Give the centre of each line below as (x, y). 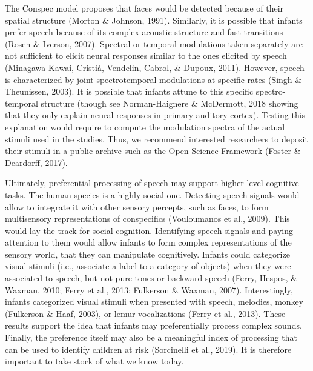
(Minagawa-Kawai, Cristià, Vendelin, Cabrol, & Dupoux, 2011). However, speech (155, 67)
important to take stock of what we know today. (94, 361)
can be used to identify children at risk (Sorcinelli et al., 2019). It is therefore (148, 349)
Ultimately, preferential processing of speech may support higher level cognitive (152, 183)
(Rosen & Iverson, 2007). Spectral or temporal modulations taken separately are (154, 43)
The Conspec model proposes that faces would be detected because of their (144, 8)
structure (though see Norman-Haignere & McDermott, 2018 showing (170, 103)
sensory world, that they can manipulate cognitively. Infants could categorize (147, 254)
